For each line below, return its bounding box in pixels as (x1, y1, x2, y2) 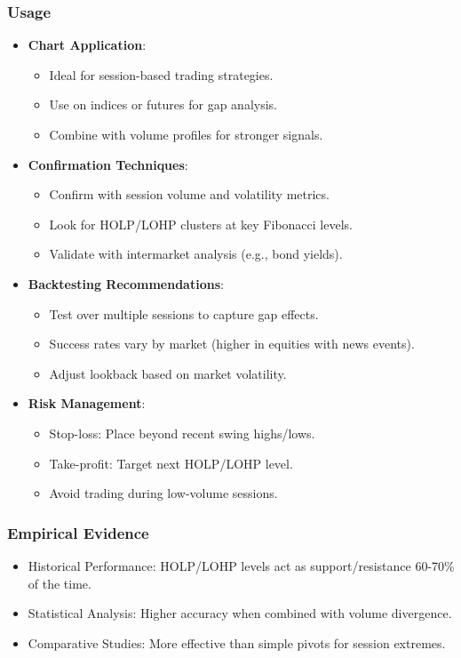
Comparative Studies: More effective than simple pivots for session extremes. (28, 633, 446, 652)
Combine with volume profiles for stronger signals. (49, 125, 323, 143)
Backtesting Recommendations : (28, 274, 224, 293)
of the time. (28, 574, 91, 592)
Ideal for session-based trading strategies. (49, 65, 274, 84)
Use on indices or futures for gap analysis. (49, 95, 277, 114)
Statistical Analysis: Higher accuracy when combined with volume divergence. (28, 604, 452, 622)
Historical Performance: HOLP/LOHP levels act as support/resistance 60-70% (28, 556, 455, 574)
